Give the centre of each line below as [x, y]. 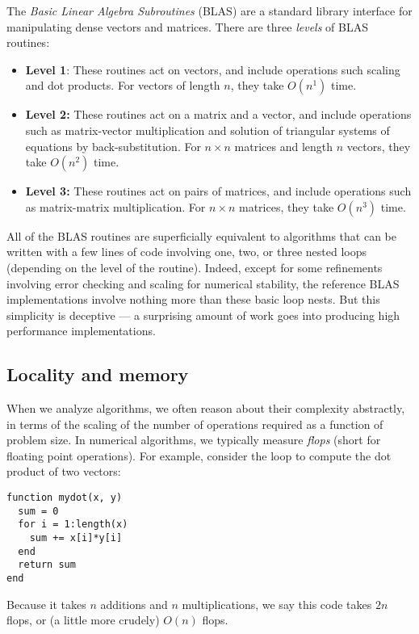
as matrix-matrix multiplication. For [115, 206]
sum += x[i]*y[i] [76, 538]
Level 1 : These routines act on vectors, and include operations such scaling [213, 69]
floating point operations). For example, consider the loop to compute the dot [199, 455]
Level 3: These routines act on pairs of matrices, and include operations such [218, 191]
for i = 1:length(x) [73, 525]
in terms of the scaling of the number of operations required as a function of [195, 424]
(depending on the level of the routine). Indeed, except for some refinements [195, 267]
